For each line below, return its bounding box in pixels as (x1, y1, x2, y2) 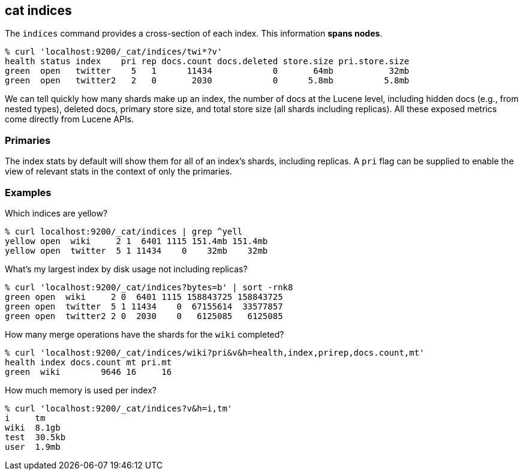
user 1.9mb (5, 441, 61, 452)
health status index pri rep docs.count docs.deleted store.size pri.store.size (5, 56, 410, 67)
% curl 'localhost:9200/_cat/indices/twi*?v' (5, 47, 223, 57)
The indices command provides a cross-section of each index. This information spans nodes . (5, 28, 383, 39)
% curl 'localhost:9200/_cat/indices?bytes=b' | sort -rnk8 (5, 282, 293, 292)
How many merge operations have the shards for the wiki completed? (5, 329, 284, 339)
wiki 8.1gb (5, 422, 61, 432)
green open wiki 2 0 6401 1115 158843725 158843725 (5, 291, 283, 302)
